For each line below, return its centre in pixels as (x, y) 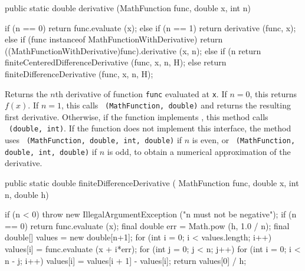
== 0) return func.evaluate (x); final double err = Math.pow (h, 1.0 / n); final (147, 225)
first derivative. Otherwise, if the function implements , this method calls (137, 116)
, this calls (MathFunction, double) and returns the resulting (176, 105)
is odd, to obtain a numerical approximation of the (199, 151)
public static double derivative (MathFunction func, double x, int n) (128, 8)
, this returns (273, 93)
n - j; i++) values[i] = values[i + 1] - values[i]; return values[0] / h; (126, 260)
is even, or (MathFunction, (244, 140)
